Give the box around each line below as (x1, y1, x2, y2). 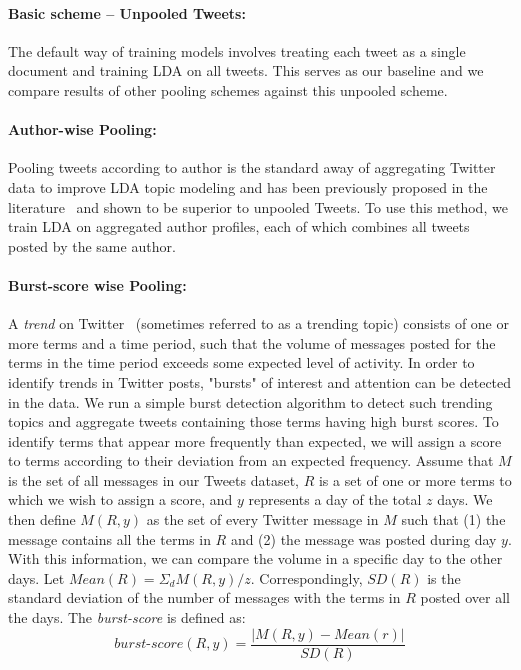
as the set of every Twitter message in (146, 509, 379, 530)
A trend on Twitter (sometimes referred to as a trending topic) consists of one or (8, 313, 509, 334)
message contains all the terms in (8, 528, 211, 549)
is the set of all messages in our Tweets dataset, (8, 469, 300, 490)
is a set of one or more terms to (318, 469, 512, 490)
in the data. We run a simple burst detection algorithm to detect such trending (8, 391, 493, 412)
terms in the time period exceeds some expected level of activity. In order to (8, 352, 475, 373)
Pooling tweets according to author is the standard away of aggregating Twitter (8, 157, 496, 178)
